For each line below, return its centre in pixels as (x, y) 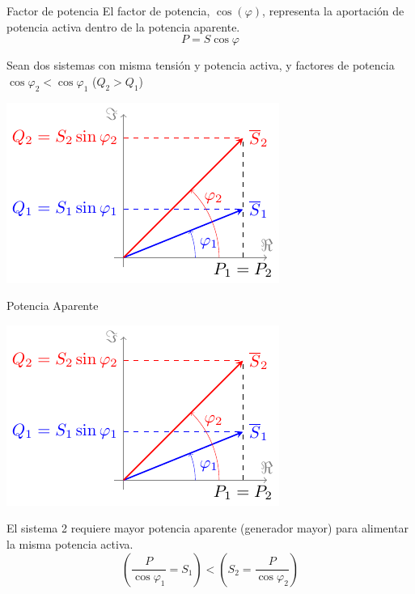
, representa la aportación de (333, 11)
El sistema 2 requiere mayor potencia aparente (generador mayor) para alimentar (207, 528)
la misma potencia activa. (70, 543)
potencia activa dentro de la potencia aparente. (123, 26)
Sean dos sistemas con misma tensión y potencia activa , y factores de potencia (201, 65)
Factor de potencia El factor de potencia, (108, 11)
